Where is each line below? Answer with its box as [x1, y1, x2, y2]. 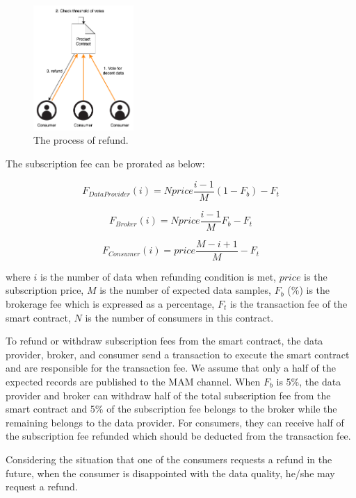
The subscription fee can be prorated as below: [6, 156, 205, 171]
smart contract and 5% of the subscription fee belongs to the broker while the [6, 401, 337, 416]
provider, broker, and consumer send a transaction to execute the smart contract [6, 347, 350, 361]
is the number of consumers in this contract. [85, 310, 274, 324]
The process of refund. [33, 133, 129, 147]
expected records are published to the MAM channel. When [6, 374, 261, 388]
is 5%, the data [276, 374, 341, 388]
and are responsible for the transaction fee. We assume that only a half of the [6, 360, 336, 375]
